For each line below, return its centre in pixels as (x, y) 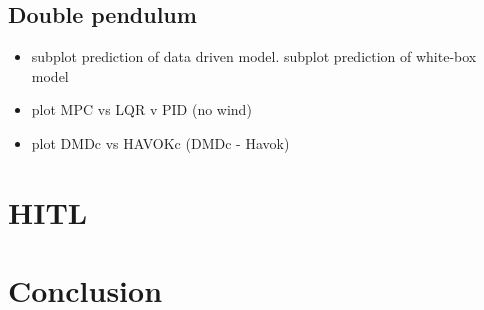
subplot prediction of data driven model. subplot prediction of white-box (254, 56)
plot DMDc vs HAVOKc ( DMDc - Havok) (160, 142)
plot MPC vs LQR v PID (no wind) (141, 109)
